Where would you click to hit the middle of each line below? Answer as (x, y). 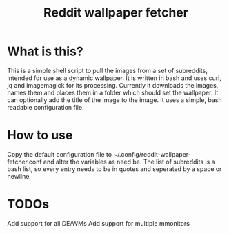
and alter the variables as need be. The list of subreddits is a (129, 162)
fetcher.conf (25, 162)
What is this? (46, 51)
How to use (40, 135)
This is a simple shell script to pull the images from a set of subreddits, (108, 70)
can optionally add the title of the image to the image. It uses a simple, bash (114, 100)
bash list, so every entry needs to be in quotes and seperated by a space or (114, 169)
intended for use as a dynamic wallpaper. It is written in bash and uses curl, (114, 78)
